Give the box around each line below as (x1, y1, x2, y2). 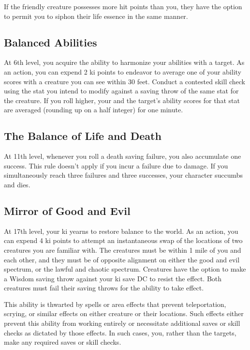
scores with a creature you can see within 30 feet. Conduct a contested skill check (4, 76, 245, 86)
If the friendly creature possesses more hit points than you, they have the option (4, 1, 242, 11)
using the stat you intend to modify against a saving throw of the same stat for (4, 86, 239, 96)
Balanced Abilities (4, 34, 97, 49)
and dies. (4, 179, 30, 189)
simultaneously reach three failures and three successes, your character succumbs (4, 170, 243, 180)
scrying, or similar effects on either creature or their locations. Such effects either (4, 308, 244, 319)
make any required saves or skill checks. (4, 337, 121, 347)
